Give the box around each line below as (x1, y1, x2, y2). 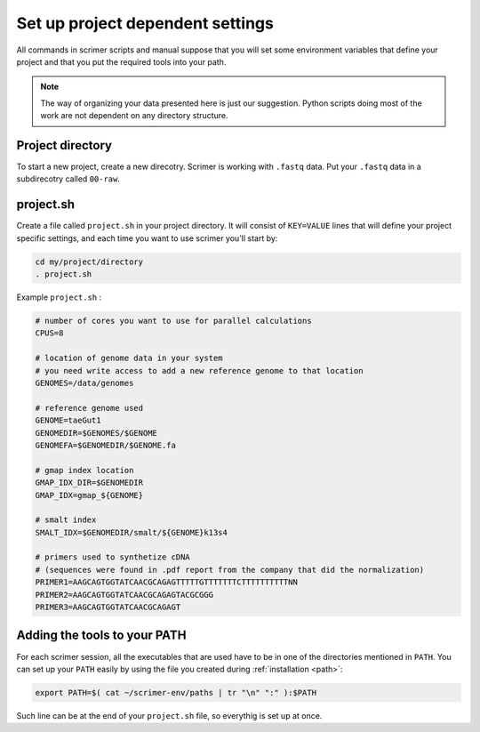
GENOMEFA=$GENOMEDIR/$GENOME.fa (35, 440, 177, 450)
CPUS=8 (35, 328, 64, 338)
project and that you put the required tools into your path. (16, 56, 227, 67)
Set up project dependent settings (16, 13, 275, 33)
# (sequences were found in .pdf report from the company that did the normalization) (35, 565, 425, 575)
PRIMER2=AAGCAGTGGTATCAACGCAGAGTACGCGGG (35, 590, 213, 599)
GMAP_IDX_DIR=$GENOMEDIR (35, 478, 144, 488)
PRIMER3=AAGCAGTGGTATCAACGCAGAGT (35, 602, 181, 613)
